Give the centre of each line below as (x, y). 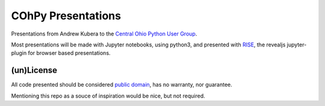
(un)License (34, 70)
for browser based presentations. (69, 53)
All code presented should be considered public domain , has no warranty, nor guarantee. (122, 85)
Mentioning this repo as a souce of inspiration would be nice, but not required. (108, 96)
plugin (19, 53)
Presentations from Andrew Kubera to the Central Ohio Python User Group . (104, 34)
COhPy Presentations (66, 16)
